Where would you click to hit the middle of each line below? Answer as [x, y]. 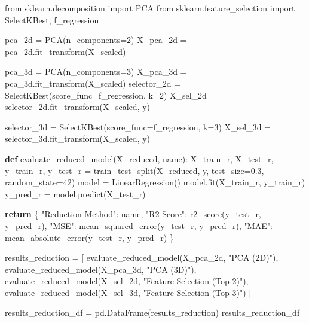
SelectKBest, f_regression [52, 19]
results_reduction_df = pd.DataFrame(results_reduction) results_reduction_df [152, 313]
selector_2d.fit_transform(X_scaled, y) [78, 107]
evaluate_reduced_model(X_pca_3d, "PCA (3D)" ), [101, 269]
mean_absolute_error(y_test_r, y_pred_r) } [89, 237]
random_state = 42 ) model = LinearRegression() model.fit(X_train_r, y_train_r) [155, 182]
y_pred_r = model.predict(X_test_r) [75, 194]
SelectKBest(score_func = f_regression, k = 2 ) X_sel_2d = [111, 95]
